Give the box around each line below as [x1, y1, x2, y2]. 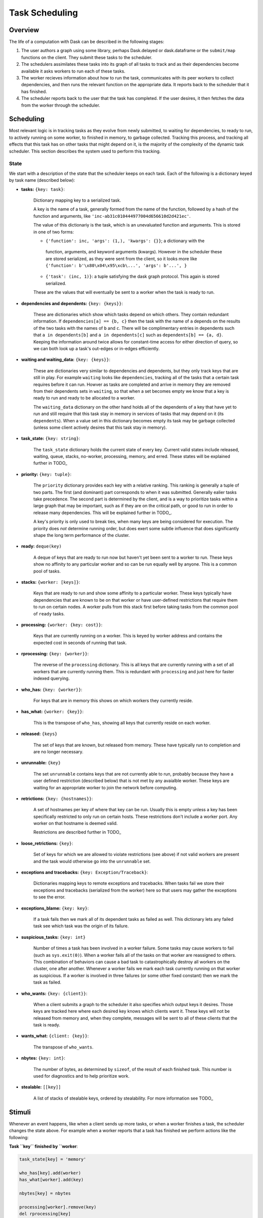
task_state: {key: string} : [21, 436, 80, 441]
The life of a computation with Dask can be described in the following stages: [9, 39, 164, 45]
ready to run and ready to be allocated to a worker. [33, 395, 135, 401]
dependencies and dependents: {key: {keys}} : [21, 300, 123, 306]
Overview [9, 26, 39, 34]
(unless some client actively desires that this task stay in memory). [33, 424, 167, 430]
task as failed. [33, 979, 62, 985]
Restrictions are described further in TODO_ [33, 829, 121, 835]
